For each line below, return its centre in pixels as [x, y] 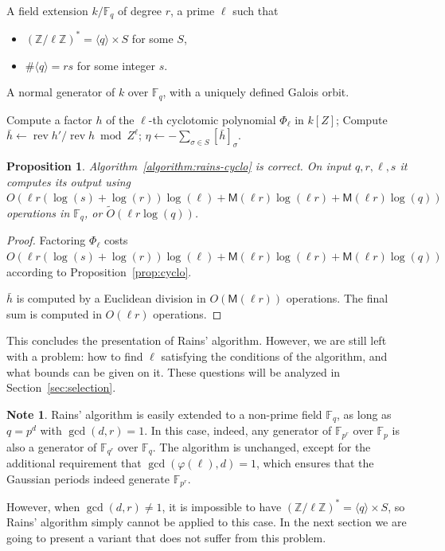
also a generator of [52, 446]
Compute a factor [49, 119]
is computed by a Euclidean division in [111, 298]
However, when [43, 506]
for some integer [116, 65]
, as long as [364, 414]
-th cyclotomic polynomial [212, 119]
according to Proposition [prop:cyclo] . [99, 271]
